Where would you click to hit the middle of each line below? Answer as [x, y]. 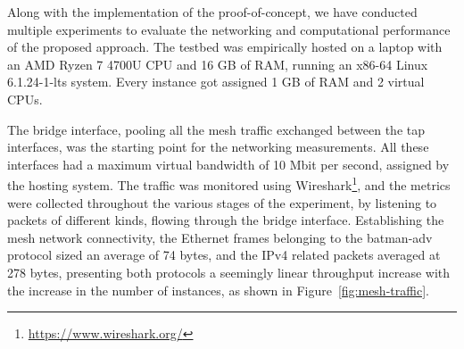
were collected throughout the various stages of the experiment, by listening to [222, 202]
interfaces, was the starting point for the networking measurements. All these [218, 147]
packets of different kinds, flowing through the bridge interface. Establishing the [226, 220]
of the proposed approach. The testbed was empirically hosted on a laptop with [225, 47]
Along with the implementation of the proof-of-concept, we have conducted [212, 12]
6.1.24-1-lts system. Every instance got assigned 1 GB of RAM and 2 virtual [216, 82]
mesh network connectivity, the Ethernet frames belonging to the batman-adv [220, 237]
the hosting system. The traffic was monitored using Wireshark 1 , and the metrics [229, 183]
